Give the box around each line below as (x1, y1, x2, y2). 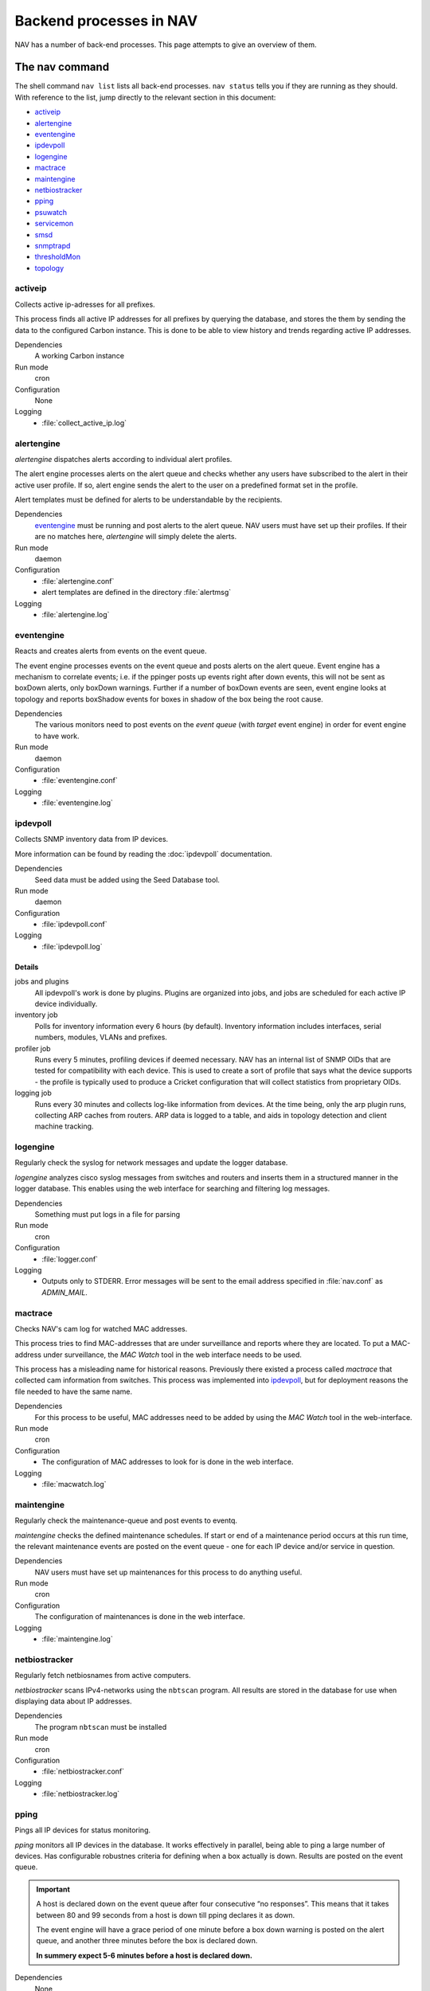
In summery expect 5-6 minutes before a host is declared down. (36, 1950, 252, 1960)
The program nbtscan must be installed (34, 1722, 167, 1731)
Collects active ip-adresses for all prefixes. (14, 299, 155, 309)
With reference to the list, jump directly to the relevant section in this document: (14, 92, 276, 102)
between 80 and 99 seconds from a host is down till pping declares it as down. (36, 1910, 295, 1919)
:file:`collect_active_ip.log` (41, 418, 127, 428)
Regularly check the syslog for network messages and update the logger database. (14, 1158, 288, 1168)
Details (14, 962, 39, 972)
